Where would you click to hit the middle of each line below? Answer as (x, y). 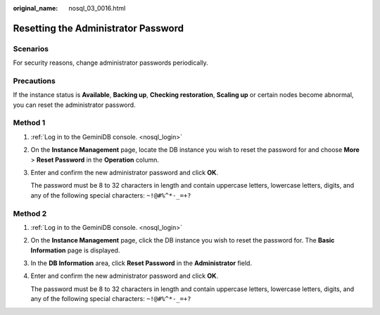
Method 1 (29, 123)
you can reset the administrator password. (75, 105)
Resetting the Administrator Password (99, 28)
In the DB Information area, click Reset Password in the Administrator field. (141, 263)
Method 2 (30, 213)
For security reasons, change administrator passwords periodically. (111, 63)
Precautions (34, 81)
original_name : (36, 8)
